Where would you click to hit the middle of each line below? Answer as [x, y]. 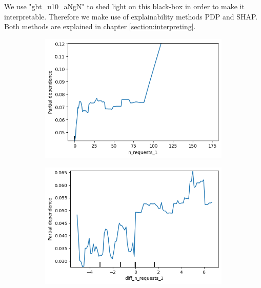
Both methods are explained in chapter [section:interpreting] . [100, 26]
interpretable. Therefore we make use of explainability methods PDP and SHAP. [131, 16]
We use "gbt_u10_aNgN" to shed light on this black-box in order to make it [124, 6]
